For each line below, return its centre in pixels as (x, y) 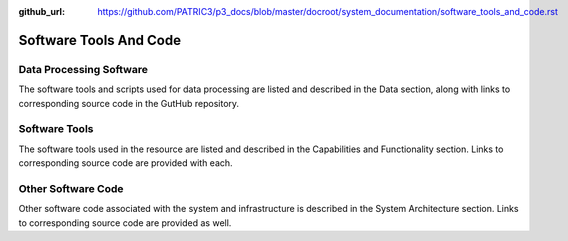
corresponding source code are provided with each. (126, 163)
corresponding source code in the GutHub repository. (129, 103)
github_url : (41, 11)
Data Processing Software (83, 69)
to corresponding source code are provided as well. (125, 222)
